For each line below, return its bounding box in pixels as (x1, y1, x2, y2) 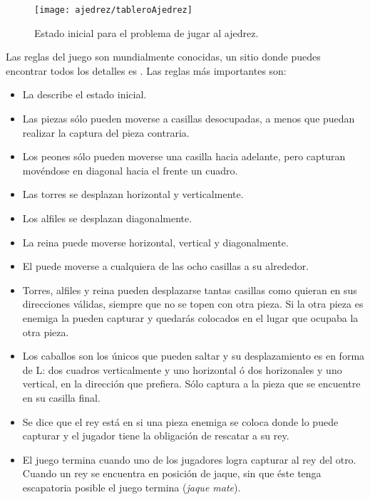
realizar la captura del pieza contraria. (22, 125, 190, 140)
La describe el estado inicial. (22, 87, 147, 102)
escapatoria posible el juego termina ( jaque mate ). (22, 479, 241, 494)
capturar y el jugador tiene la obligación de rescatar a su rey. (22, 428, 289, 443)
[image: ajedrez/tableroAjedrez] (34, 5, 192, 15)
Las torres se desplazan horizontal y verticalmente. (22, 187, 244, 202)
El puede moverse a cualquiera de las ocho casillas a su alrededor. (22, 259, 309, 274)
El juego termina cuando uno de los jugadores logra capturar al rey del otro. (22, 452, 356, 467)
